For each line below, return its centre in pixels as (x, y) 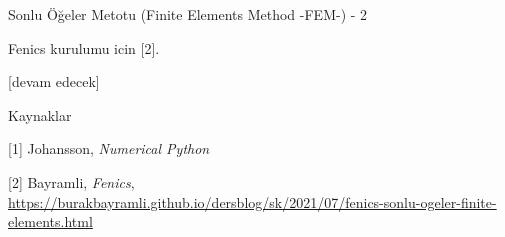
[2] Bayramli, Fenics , (71, 181)
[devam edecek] (54, 81)
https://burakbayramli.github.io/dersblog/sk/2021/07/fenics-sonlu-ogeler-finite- (252, 201)
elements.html (50, 221)
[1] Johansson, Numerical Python (109, 148)
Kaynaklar (40, 114)
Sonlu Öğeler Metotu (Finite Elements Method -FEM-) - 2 (188, 14)
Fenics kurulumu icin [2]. (84, 47)
